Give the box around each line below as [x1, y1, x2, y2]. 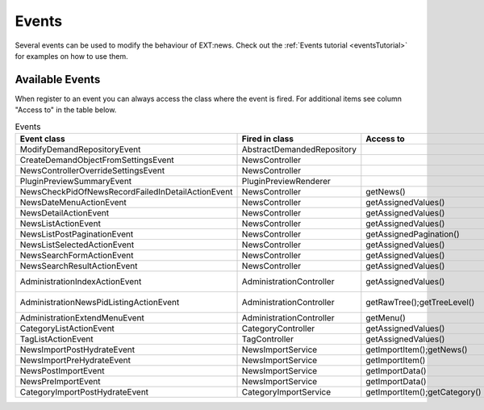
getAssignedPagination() [365, 228, 460, 240]
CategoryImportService [241, 387, 332, 397]
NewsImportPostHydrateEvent [19, 344, 136, 355]
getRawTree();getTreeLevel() [365, 297, 475, 307]
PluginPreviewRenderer [241, 176, 331, 186]
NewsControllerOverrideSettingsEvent [19, 165, 165, 176]
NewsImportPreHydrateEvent [19, 355, 131, 366]
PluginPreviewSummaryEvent [19, 176, 132, 186]
